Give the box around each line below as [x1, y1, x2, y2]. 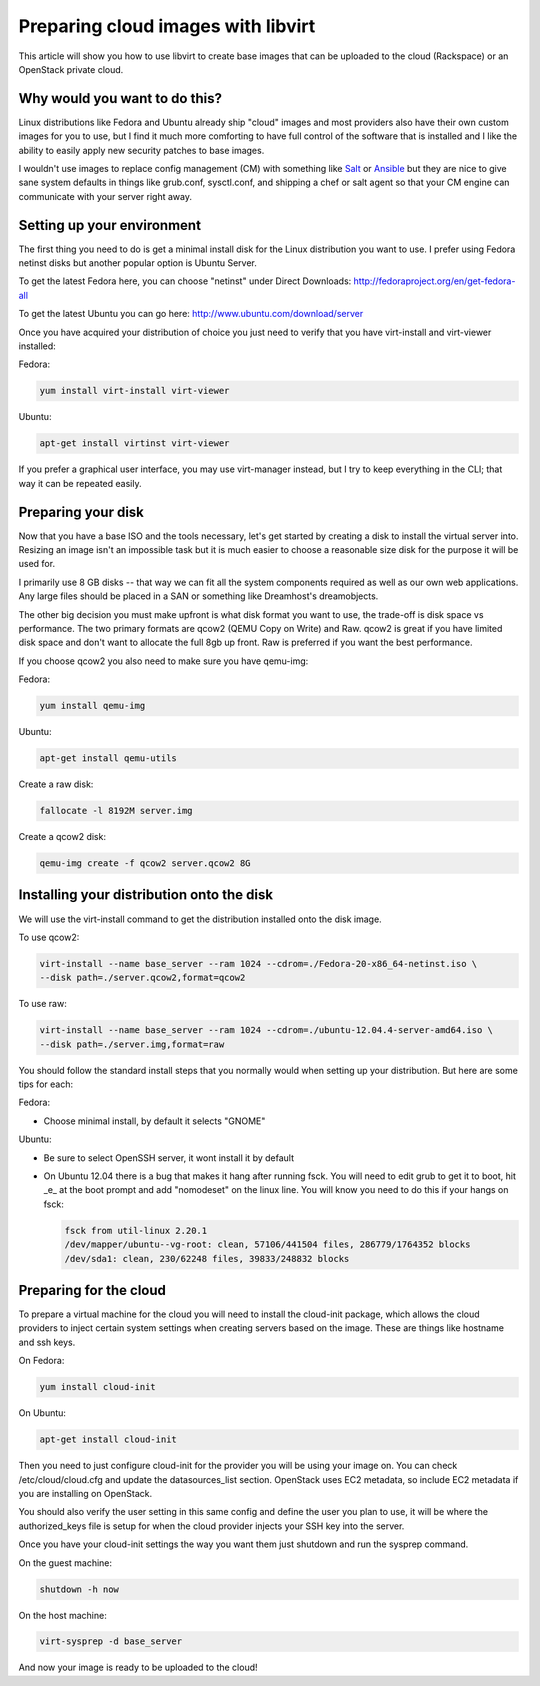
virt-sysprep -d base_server [39, 1636, 183, 1647]
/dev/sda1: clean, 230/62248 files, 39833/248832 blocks [64, 1253, 350, 1264]
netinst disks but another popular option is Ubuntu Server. [18, 257, 257, 269]
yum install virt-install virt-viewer [39, 385, 230, 397]
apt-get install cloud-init [39, 1434, 177, 1445]
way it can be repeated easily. [18, 477, 142, 489]
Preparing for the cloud [18, 1281, 167, 1299]
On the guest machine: [18, 1556, 113, 1569]
